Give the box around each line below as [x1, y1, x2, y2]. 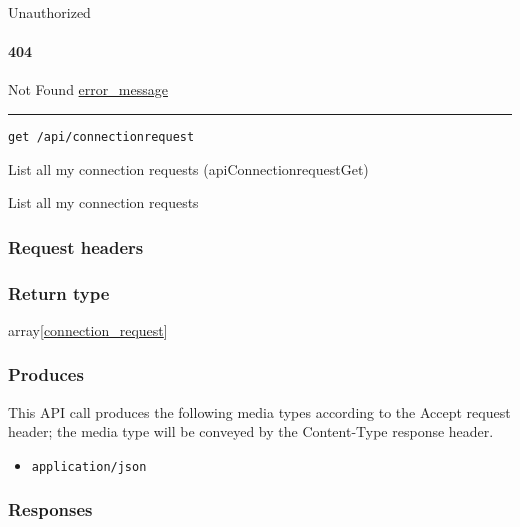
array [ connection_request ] [8, 319, 168, 340]
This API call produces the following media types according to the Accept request [8, 401, 511, 422]
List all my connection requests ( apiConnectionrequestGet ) [8, 158, 369, 179]
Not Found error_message [8, 79, 168, 100]
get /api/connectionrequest [8, 129, 195, 144]
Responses [8, 497, 93, 522]
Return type [8, 280, 110, 305]
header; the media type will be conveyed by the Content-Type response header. [8, 421, 494, 442]
